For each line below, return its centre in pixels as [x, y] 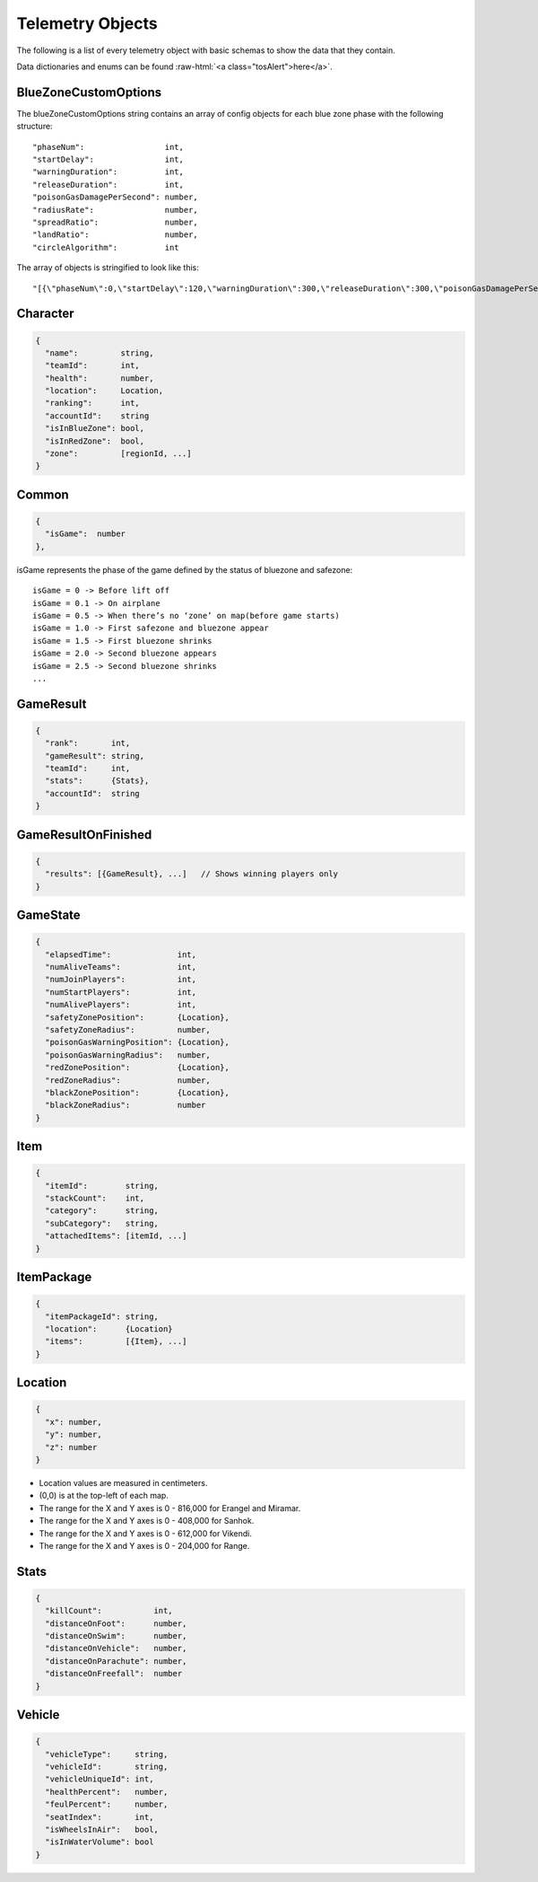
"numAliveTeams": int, [121, 967]
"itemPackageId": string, [102, 1316]
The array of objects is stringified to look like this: [108, 268]
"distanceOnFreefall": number [114, 1674]
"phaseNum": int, [108, 147]
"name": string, [100, 353]
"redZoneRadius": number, [128, 1080]
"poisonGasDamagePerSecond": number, [116, 197]
